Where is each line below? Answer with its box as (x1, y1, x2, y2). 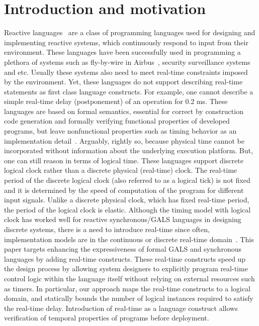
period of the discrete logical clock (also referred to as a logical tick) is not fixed (4, 175, 250, 185)
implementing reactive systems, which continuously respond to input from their (4, 37, 248, 47)
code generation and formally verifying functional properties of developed (4, 116, 230, 126)
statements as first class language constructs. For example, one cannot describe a (4, 86, 253, 96)
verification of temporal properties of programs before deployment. (4, 312, 209, 323)
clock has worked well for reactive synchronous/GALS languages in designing (4, 214, 241, 225)
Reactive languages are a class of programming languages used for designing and (4, 27, 255, 38)
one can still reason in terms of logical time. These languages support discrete (4, 155, 243, 165)
